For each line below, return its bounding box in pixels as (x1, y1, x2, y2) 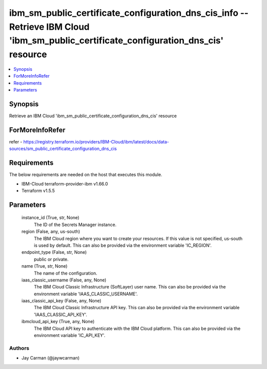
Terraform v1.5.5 (21, 188, 55, 193)
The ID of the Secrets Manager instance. (34, 222, 117, 228)
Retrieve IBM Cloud (9, 21, 90, 32)
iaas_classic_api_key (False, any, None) (21, 298, 101, 304)
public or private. (34, 256, 69, 262)
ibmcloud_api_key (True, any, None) (21, 319, 95, 324)
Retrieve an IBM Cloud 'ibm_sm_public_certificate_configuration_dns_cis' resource (9, 113, 177, 119)
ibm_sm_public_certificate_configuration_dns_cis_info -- (9, 7, 249, 18)
